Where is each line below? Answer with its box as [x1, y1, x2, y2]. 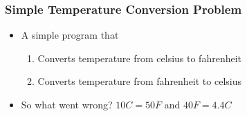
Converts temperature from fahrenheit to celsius [37, 74, 242, 88]
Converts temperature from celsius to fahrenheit [37, 50, 242, 65]
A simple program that [21, 28, 119, 42]
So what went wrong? [21, 97, 113, 111]
